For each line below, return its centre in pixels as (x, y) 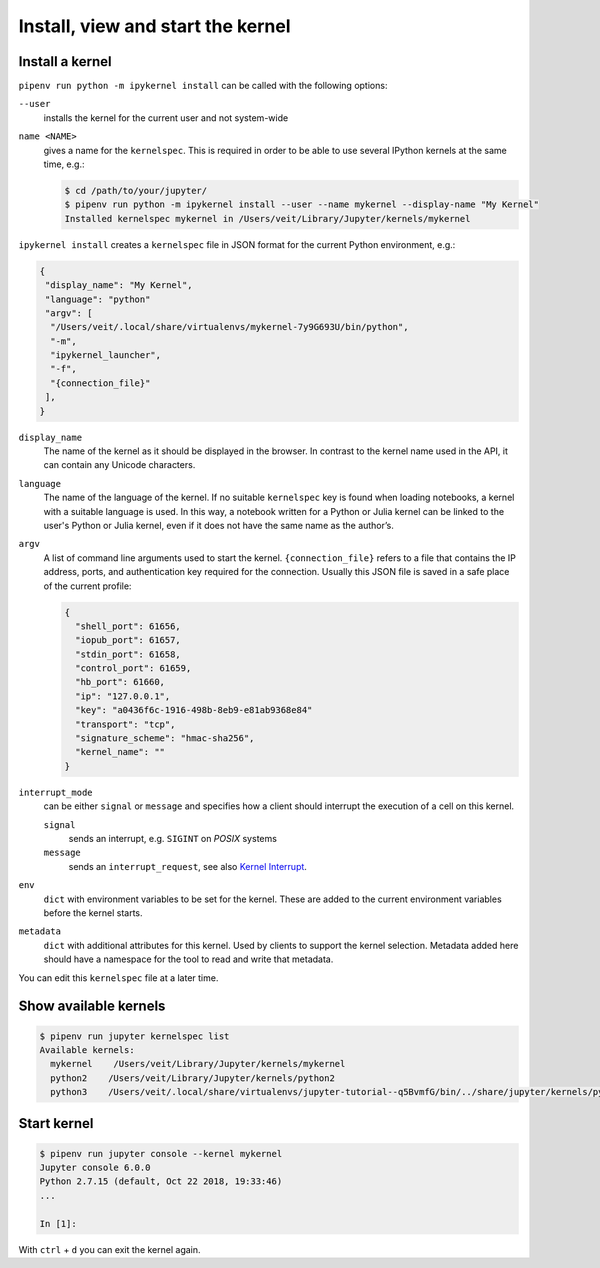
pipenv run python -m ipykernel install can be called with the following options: (203, 86)
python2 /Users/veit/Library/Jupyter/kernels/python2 (192, 1078)
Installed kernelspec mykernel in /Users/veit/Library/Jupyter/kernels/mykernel (267, 218)
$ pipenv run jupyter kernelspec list (134, 1036)
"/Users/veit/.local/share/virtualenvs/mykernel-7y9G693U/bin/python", (229, 327)
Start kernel (56, 1123)
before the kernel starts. (93, 912)
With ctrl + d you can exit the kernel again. (109, 1249)
